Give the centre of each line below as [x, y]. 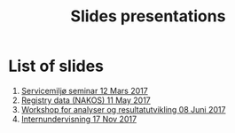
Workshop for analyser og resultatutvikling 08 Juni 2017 [123, 109]
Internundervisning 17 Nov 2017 [79, 119]
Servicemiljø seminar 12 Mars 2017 [84, 90]
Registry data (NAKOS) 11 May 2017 [86, 100]
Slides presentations [148, 16]
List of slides [56, 66]
